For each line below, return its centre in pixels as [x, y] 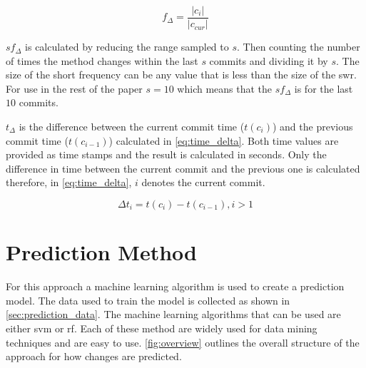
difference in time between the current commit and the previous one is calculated [183, 168]
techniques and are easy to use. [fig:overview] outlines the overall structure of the [183, 342]
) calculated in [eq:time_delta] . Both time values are [224, 140]
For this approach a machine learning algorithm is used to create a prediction [175, 286]
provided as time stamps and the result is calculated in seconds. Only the [166, 154]
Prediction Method [101, 252]
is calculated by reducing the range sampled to [127, 47]
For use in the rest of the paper [74, 88]
